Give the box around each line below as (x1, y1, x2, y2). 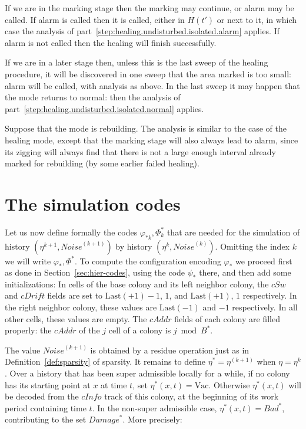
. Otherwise (208, 378, 250, 391)
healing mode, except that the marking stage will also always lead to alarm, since (5, 133, 298, 146)
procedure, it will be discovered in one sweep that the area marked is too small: (5, 67, 291, 80)
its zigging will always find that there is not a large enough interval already (5, 145, 276, 158)
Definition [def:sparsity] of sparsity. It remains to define (5, 355, 206, 368)
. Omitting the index (215, 240, 290, 252)
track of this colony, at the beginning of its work (104, 390, 279, 402)
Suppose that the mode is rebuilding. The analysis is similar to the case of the (5, 122, 287, 135)
